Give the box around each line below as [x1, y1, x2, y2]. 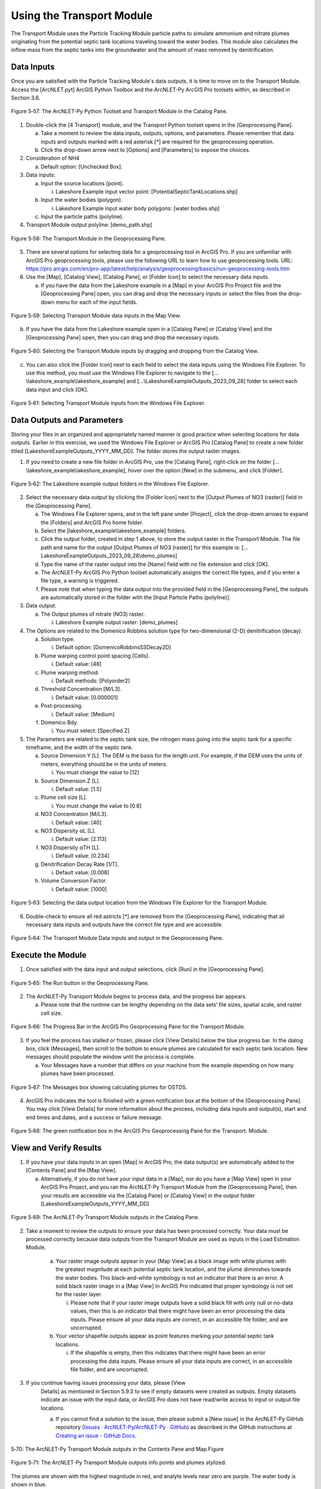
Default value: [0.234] [55, 852, 109, 859]
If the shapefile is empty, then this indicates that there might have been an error [70, 1349, 266, 1356]
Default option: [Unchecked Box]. [40, 163, 123, 170]
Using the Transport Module [11, 9, 153, 22]
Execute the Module [11, 950, 87, 960]
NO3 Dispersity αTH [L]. [40, 843, 100, 851]
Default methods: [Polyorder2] [55, 677, 130, 684]
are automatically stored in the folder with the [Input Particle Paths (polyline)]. [40, 594, 231, 601]
